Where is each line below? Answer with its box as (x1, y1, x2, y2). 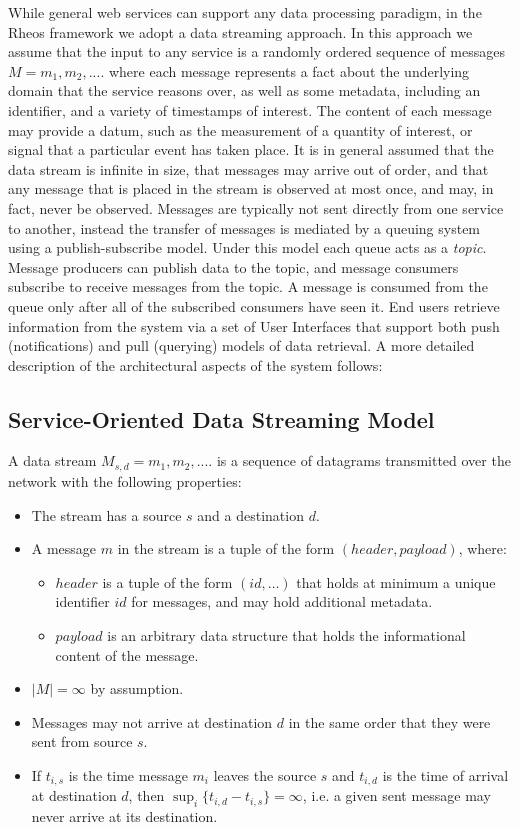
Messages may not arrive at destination (31, 711, 273, 732)
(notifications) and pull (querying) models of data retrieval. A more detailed (8, 335, 475, 356)
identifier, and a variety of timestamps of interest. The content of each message (8, 99, 492, 120)
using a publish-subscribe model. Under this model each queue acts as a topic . (8, 237, 487, 258)
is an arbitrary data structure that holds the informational (107, 624, 466, 645)
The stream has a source (31, 504, 182, 525)
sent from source (31, 731, 133, 752)
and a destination (197, 504, 304, 525)
